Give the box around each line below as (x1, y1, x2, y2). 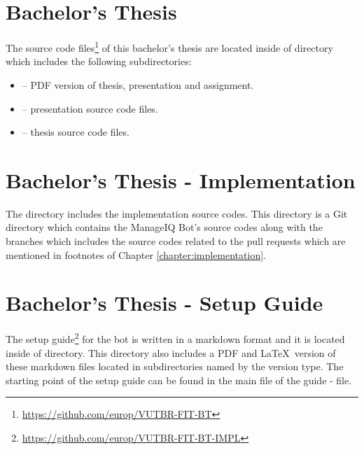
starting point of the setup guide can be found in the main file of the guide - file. (6, 372, 352, 387)
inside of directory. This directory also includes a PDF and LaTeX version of (6, 345, 336, 360)
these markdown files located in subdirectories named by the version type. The (6, 359, 344, 374)
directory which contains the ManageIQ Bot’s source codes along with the (6, 220, 323, 234)
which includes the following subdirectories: (6, 54, 192, 69)
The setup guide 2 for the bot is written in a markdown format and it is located (6, 330, 345, 346)
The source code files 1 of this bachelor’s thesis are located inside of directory (6, 38, 333, 55)
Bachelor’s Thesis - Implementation (6, 165, 356, 194)
